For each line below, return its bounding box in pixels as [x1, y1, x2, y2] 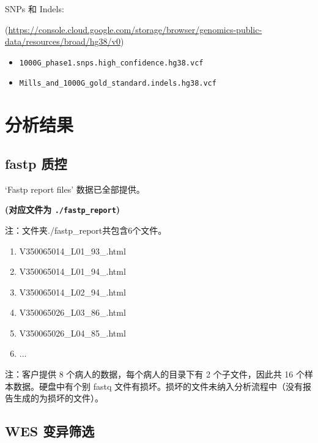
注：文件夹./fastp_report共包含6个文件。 [5, 223, 167, 236]
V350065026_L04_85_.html [19, 326, 126, 339]
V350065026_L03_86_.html [19, 306, 126, 319]
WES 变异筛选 [5, 422, 95, 441]
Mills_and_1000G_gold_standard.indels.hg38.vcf [19, 79, 216, 88]
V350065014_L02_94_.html [19, 285, 126, 298]
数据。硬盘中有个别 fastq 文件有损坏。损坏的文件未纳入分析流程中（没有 [13, 379, 303, 392]
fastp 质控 [5, 154, 67, 173]
